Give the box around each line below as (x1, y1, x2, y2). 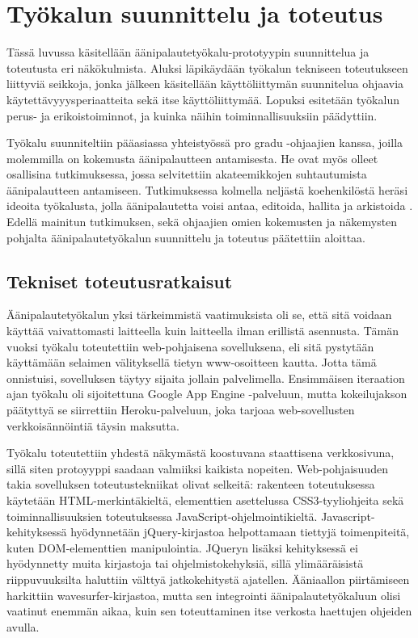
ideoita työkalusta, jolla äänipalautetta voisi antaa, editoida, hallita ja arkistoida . (6, 197, 413, 214)
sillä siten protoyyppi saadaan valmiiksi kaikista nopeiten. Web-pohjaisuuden (6, 460, 388, 476)
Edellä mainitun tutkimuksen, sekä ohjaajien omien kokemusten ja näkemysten (6, 213, 398, 230)
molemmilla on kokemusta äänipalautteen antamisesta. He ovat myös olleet (6, 149, 378, 166)
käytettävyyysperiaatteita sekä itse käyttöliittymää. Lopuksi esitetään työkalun (6, 90, 399, 107)
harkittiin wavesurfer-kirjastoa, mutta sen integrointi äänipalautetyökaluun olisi (6, 586, 401, 603)
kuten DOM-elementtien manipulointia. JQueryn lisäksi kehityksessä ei (6, 539, 358, 556)
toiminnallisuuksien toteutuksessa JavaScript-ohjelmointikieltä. (6, 507, 318, 524)
